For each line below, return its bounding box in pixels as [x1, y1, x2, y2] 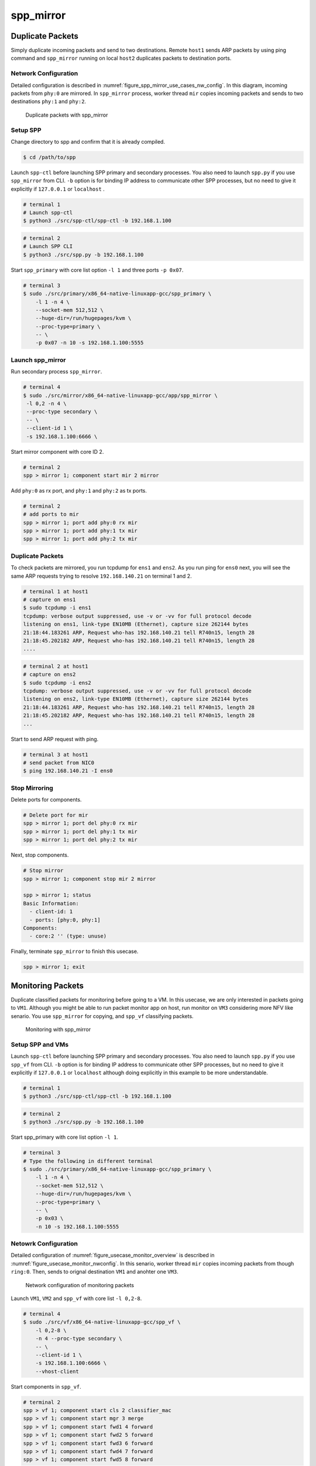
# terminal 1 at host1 [23, 588, 88, 595]
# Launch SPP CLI [23, 243, 73, 250]
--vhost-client [35, 1368, 79, 1375]
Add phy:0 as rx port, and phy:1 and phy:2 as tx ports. [11, 487, 147, 494]
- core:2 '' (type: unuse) [29, 933, 107, 939]
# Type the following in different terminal [23, 1158, 153, 1164]
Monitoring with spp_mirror [25, 1026, 91, 1033]
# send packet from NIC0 [23, 759, 95, 766]
